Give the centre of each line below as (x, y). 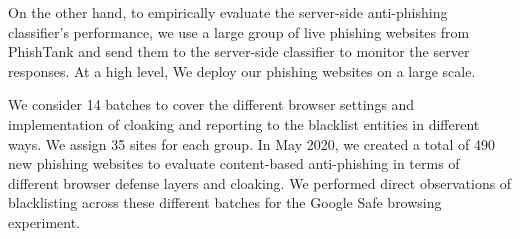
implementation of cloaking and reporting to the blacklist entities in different (244, 123)
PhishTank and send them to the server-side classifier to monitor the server (239, 51)
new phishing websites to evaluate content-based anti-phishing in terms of (234, 163)
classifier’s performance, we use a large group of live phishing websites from (239, 31)
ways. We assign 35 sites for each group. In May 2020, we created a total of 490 (251, 143)
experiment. (44, 221)
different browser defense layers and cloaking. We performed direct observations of (260, 182)
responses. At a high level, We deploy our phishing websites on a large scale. (242, 70)
